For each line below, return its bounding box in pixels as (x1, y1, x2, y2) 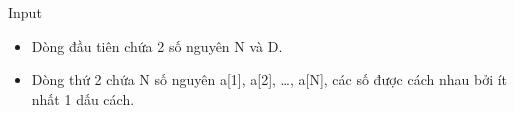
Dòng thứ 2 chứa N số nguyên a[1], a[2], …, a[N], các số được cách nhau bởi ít (31, 69, 508, 90)
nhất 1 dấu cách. (31, 88, 135, 109)
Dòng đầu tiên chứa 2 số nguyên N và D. (31, 35, 283, 56)
